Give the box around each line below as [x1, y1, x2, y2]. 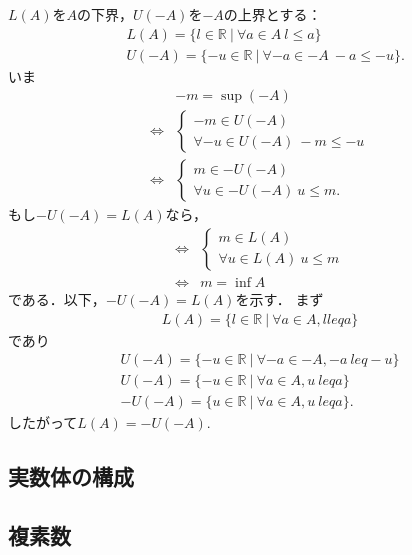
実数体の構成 [8, 461, 134, 492]
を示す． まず [235, 288, 324, 309]
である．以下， [8, 288, 106, 309]
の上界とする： [223, 3, 322, 24]
